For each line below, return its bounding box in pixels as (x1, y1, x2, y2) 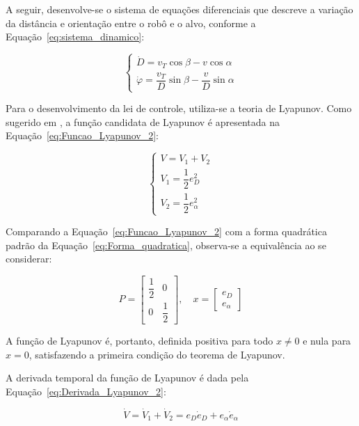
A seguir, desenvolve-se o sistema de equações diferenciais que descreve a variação (6, 2, 353, 16)
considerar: (6, 251, 52, 266)
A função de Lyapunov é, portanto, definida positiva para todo (6, 333, 273, 348)
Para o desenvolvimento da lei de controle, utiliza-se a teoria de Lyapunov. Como (6, 101, 352, 116)
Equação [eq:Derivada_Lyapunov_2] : (6, 384, 166, 398)
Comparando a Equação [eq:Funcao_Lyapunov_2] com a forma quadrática (6, 224, 327, 239)
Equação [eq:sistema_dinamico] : (6, 29, 145, 44)
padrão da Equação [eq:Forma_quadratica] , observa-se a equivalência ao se (6, 237, 326, 252)
